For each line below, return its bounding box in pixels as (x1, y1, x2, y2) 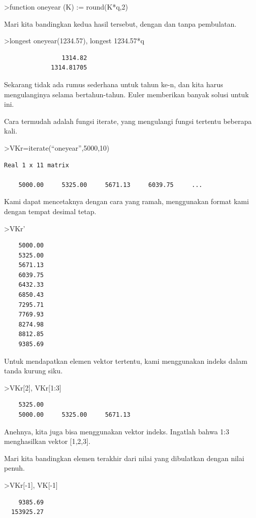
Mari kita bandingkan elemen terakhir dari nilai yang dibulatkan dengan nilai (4, 452, 244, 463)
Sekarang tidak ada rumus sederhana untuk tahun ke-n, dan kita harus (4, 79, 223, 89)
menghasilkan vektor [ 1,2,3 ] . (4, 436, 91, 446)
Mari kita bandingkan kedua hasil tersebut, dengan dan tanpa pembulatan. (4, 18, 237, 29)
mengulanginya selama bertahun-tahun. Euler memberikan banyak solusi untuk (4, 89, 249, 99)
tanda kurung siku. (4, 365, 63, 376)
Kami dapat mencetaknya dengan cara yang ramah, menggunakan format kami (4, 196, 249, 207)
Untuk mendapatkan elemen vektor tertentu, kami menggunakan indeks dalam (4, 355, 247, 366)
